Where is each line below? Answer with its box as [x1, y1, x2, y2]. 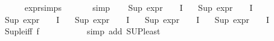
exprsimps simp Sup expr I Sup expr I [24, 1, 253, 13]
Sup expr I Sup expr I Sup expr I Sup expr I [4, 13, 270, 25]
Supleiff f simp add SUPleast [4, 25, 161, 37]
